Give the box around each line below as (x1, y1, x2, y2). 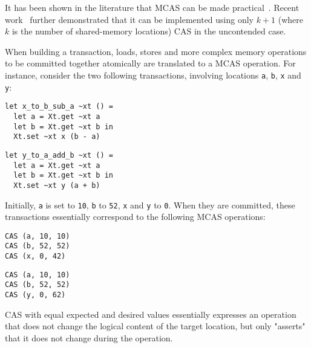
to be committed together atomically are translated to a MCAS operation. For (5, 57, 296, 69)
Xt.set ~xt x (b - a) (13, 132, 100, 141)
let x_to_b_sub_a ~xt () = (5, 102, 113, 111)
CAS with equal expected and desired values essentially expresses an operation (5, 308, 296, 320)
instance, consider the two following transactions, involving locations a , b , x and (5, 68, 301, 81)
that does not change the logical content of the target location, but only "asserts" (5, 320, 306, 332)
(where (278, 13, 304, 25)
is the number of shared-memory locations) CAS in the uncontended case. (11, 25, 286, 37)
